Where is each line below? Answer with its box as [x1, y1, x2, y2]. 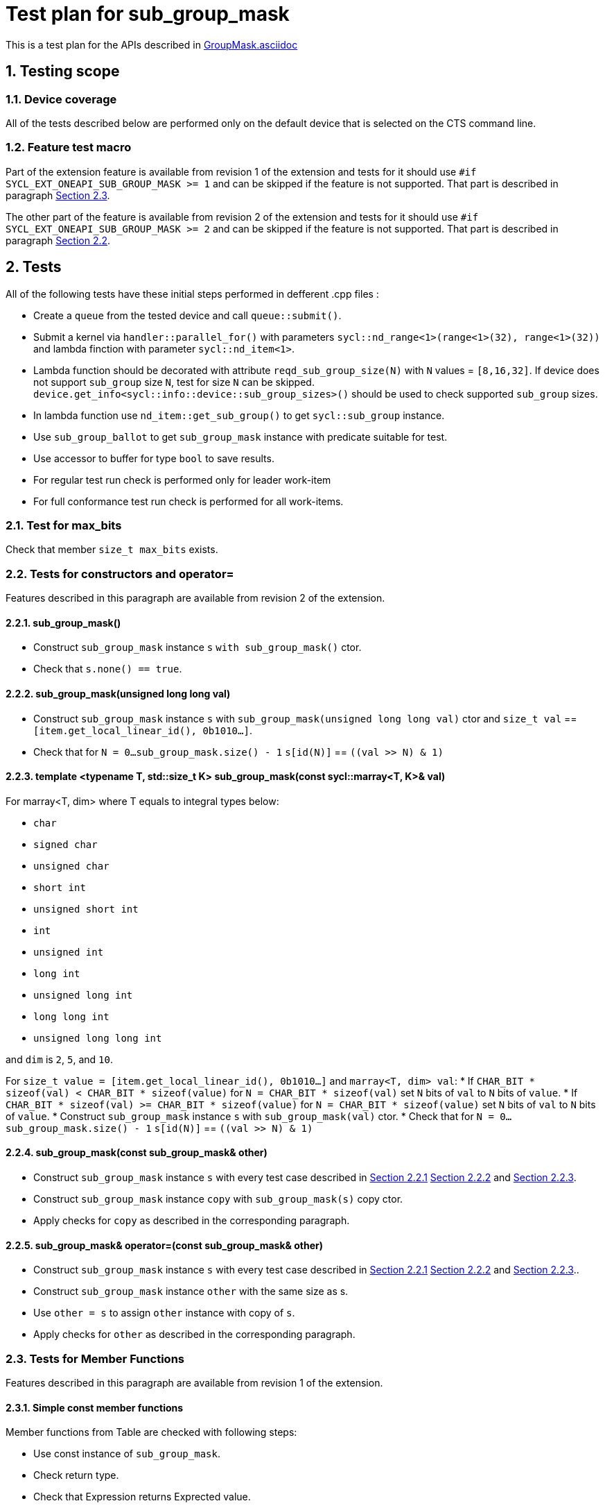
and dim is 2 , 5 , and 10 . [6, 1053, 113, 1065]
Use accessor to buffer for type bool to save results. [33, 452, 274, 464]
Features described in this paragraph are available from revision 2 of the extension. [6, 592, 385, 604]
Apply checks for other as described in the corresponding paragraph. [33, 1328, 356, 1341]
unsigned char [33, 860, 109, 872]
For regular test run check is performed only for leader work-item [33, 473, 331, 486]
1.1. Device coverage [6, 92, 117, 106]
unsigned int [33, 946, 104, 958]
